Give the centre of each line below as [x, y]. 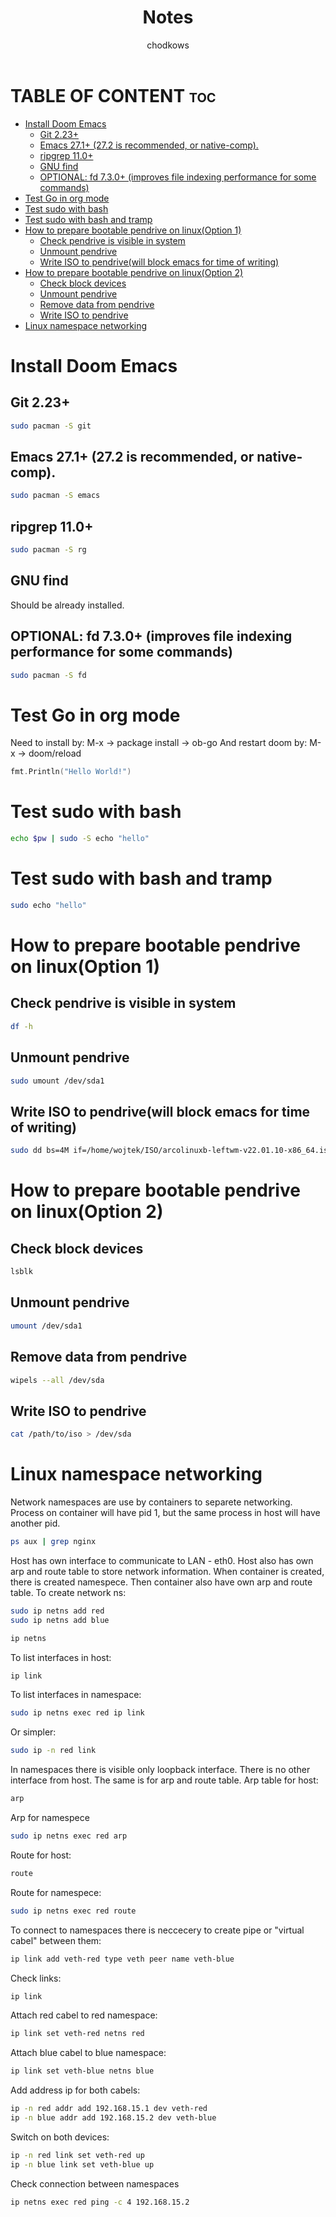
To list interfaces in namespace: [76, 1695]
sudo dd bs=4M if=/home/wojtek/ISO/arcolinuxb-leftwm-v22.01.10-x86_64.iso [171, 1151]
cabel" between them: [56, 1940]
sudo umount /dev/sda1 [57, 1081]
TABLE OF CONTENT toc [113, 95]
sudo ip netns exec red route [73, 1911]
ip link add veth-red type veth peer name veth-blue [122, 1959]
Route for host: [41, 1855]
